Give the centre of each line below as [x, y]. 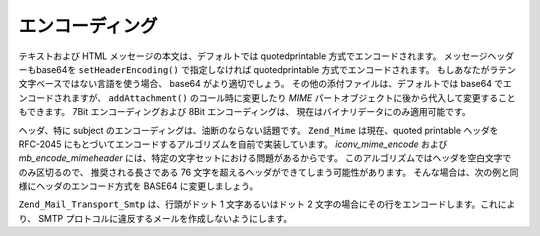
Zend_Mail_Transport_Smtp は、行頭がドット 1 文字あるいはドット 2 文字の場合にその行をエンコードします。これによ [267, 204]
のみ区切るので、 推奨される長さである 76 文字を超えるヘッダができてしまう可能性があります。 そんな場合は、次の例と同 [268, 172]
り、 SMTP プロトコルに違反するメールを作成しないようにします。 [155, 218]
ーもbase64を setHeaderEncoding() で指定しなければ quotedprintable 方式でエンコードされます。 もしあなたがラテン [267, 69]
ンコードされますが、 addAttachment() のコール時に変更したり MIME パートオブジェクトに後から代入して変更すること [267, 97]
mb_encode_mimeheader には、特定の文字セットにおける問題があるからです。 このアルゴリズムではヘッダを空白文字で [265, 158]
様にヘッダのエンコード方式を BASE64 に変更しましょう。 [138, 186]
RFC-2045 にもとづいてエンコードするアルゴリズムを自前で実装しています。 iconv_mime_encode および [233, 144]
